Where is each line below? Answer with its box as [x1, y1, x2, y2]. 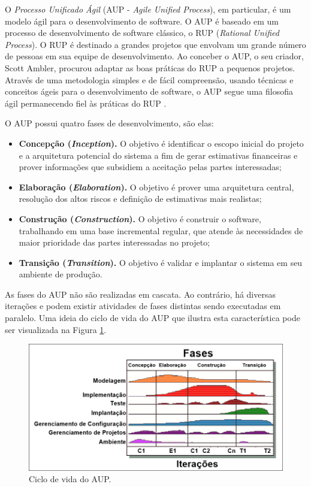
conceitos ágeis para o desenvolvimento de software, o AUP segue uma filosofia [5, 85, 293, 98]
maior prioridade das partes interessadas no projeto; [19, 236, 210, 249]
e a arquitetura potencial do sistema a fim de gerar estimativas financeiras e [19, 149, 298, 161]
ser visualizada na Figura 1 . [5, 323, 107, 335]
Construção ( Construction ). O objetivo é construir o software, [19, 212, 261, 225]
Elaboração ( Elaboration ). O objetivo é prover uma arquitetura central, [19, 180, 294, 193]
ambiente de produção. [19, 268, 102, 280]
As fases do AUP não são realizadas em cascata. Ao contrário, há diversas [5, 288, 276, 300]
